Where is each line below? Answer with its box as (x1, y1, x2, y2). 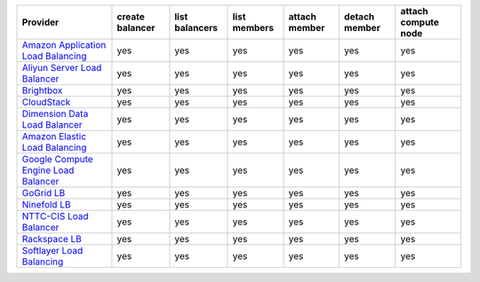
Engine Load (21, 164, 75, 176)
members (232, 22, 275, 34)
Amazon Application (21, 39, 107, 51)
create (116, 11, 146, 22)
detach (343, 11, 375, 22)
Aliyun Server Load (21, 62, 102, 74)
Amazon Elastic (21, 130, 87, 142)
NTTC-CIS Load (21, 210, 89, 222)
